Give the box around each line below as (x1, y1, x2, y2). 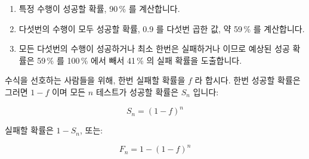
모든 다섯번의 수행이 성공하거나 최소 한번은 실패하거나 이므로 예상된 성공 (18, 42, 290, 55)
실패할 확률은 (5, 124, 54, 136)
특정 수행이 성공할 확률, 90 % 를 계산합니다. (18, 2, 180, 14)
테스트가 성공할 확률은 (95, 85, 179, 98)
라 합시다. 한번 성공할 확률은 (194, 74, 301, 86)
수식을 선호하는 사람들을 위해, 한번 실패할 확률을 (5, 74, 186, 86)
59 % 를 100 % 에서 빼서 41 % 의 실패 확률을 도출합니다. (37, 54, 242, 66)
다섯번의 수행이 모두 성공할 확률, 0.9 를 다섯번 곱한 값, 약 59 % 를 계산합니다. (18, 22, 305, 35)
